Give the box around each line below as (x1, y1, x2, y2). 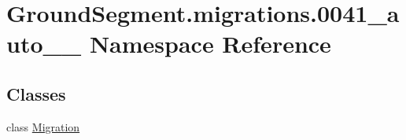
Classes (6, 81, 66, 105)
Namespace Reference (89, 28, 331, 60)
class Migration (6, 118, 80, 134)
